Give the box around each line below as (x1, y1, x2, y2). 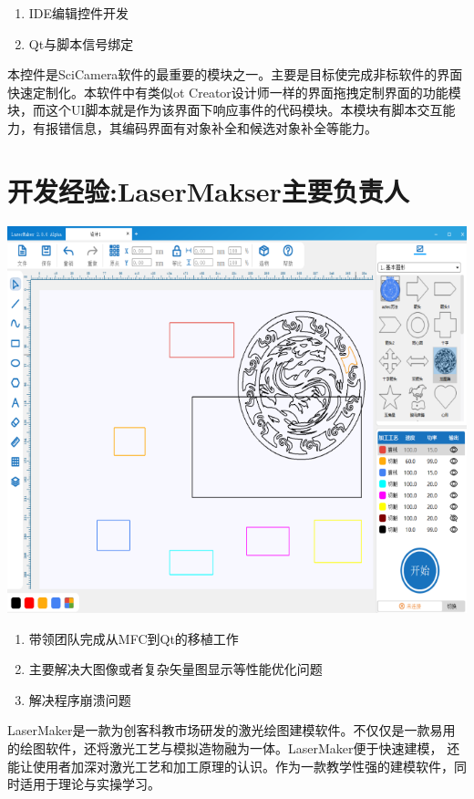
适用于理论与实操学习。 (19, 774, 160, 794)
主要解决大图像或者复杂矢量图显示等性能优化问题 (28, 659, 323, 679)
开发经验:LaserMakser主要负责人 (7, 171, 409, 209)
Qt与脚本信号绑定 (28, 34, 134, 53)
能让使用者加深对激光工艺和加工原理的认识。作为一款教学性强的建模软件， (7, 756, 454, 775)
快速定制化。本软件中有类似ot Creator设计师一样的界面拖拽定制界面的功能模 (7, 82, 461, 101)
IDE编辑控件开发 (28, 4, 129, 22)
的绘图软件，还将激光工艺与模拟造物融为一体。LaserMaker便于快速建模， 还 (7, 739, 460, 758)
